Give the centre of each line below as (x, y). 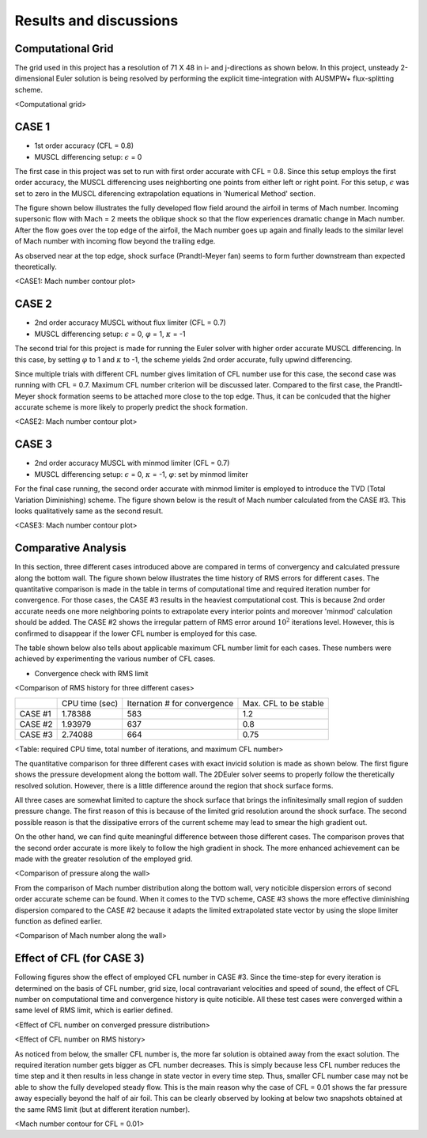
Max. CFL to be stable (283, 703)
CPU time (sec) (90, 703)
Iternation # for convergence (180, 703)
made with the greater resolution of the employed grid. (104, 859)
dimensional (34, 78)
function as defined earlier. (59, 921)
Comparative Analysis (70, 548)
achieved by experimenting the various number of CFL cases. (115, 659)
